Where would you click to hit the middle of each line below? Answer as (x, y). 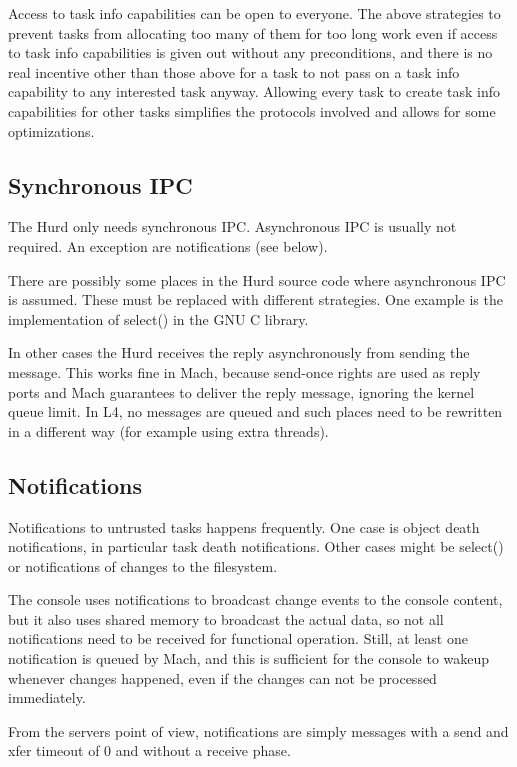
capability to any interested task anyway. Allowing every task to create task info (254, 91)
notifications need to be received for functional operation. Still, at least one (238, 638)
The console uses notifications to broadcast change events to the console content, (255, 599)
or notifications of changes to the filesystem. (143, 565)
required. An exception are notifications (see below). (168, 245)
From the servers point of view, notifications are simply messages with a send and (258, 730)
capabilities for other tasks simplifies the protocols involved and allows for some (252, 110)
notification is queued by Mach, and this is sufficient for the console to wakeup (249, 658)
